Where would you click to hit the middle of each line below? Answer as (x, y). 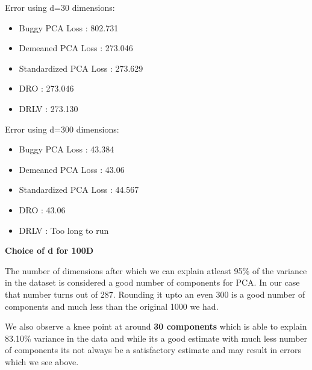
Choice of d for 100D (49, 250)
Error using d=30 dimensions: (60, 7)
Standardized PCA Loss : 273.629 (81, 68)
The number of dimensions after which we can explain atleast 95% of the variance (156, 270)
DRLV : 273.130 (48, 108)
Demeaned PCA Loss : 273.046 (76, 48)
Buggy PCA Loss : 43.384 (67, 149)
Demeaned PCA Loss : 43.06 (72, 169)
